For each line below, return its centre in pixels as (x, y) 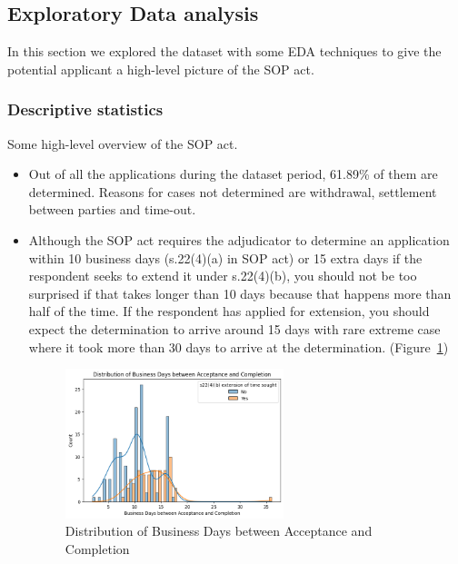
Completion (97, 548)
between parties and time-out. (112, 209)
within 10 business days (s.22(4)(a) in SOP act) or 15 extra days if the (225, 257)
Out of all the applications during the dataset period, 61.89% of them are (233, 174)
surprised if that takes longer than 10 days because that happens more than (240, 293)
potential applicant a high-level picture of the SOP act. (161, 69)
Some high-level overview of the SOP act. (123, 143)
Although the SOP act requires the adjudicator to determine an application (239, 239)
